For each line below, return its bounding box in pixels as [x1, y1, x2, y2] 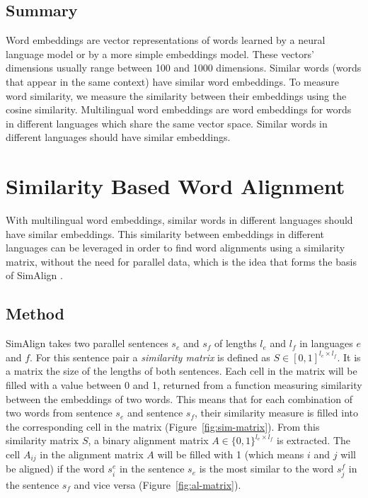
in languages [299, 336, 353, 351]
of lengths [214, 336, 257, 351]
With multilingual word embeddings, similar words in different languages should [6, 213, 353, 227]
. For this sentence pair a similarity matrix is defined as [30, 349, 270, 364]
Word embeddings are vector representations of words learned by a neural [6, 33, 326, 47]
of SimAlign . [6, 268, 63, 283]
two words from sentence [6, 405, 113, 420]
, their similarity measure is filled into [195, 405, 358, 420]
